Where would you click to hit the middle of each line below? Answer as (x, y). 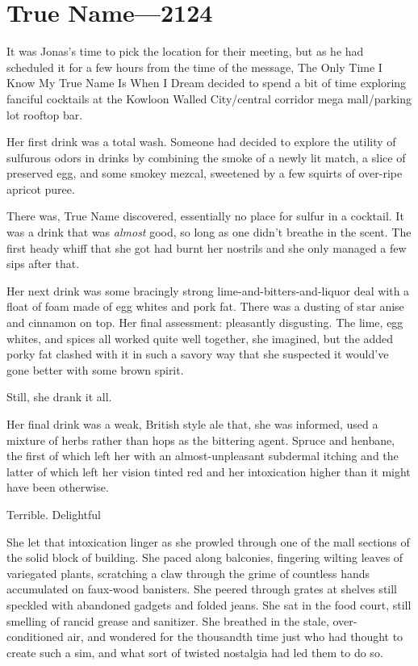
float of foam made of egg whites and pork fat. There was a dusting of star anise (205, 306)
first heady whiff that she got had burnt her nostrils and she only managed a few (207, 247)
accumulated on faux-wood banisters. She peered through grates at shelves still (202, 589)
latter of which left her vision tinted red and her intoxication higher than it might (209, 471)
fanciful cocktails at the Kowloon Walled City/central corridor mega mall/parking (209, 98)
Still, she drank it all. (59, 397)
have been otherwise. (58, 487)
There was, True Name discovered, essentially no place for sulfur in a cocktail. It (205, 216)
